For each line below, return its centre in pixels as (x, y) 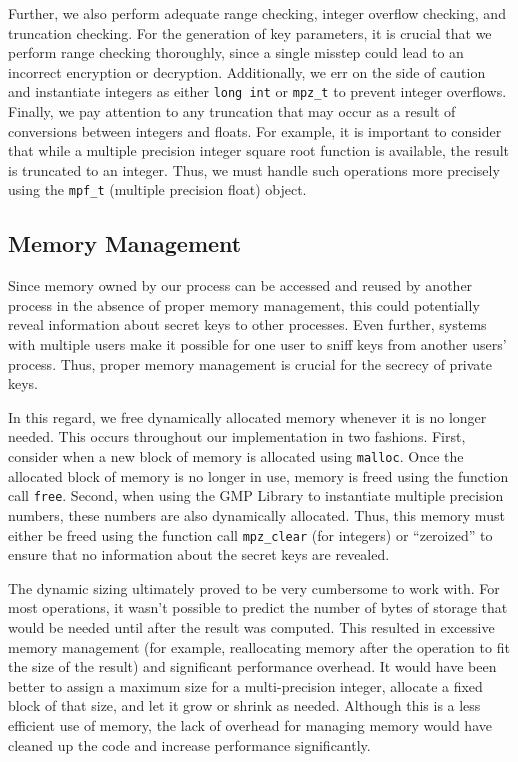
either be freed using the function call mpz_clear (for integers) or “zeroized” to (250, 534)
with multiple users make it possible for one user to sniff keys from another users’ (257, 344)
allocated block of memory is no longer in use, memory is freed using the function (258, 475)
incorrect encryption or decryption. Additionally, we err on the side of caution (247, 71)
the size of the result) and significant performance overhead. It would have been (252, 666)
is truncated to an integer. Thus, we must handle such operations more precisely (254, 169)
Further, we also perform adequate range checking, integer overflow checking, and (257, 13)
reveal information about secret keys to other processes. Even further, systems (247, 324)
